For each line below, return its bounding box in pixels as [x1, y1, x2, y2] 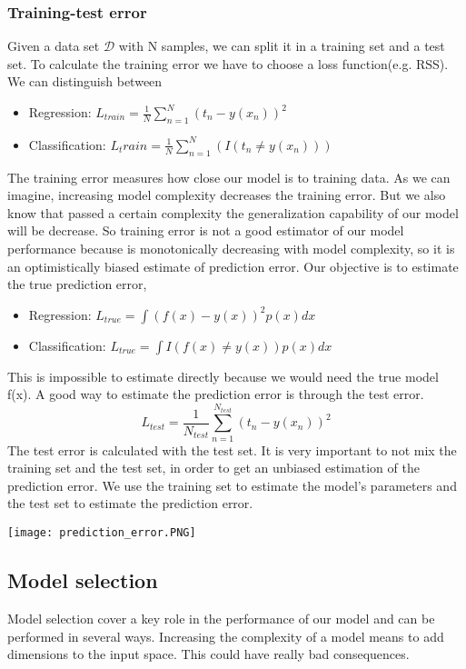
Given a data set [7, 36, 100, 55]
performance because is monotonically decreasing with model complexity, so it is [7, 238, 455, 257]
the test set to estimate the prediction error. [7, 494, 253, 513]
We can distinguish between [7, 72, 163, 91]
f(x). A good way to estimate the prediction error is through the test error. [7, 384, 424, 404]
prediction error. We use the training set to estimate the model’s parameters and [7, 475, 457, 494]
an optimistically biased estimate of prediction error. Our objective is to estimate [7, 256, 459, 275]
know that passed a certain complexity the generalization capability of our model [7, 203, 459, 222]
